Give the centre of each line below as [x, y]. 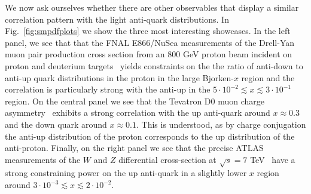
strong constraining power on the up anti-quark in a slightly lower [126, 173]
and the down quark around [56, 124]
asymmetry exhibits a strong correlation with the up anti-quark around [138, 113]
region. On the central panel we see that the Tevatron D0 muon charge [135, 101]
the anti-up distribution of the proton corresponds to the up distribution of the [150, 136]
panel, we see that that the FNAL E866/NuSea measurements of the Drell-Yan [150, 42]
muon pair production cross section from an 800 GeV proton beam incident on [149, 54]
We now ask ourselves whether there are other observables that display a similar [152, 7]
